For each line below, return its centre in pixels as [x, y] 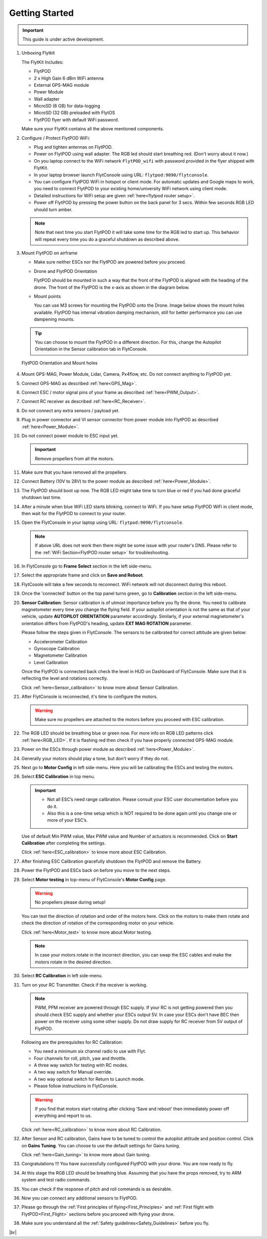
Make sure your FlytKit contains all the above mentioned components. [93, 129]
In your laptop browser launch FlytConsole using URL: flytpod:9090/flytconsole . [121, 175]
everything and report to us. [63, 1116]
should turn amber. [53, 209]
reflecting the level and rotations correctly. [65, 678]
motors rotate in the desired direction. [73, 962]
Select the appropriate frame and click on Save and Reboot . [83, 575]
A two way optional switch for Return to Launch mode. [89, 1079]
